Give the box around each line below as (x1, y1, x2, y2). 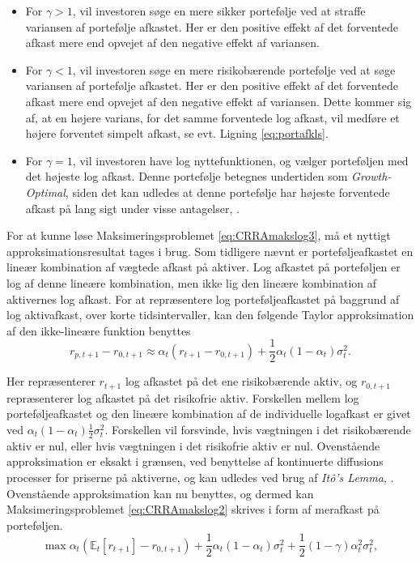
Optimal (25, 183, 66, 200)
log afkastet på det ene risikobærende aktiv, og (125, 373, 358, 390)
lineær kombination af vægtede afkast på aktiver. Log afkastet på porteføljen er (6, 258, 401, 275)
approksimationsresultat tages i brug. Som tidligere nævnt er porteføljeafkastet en (6, 242, 414, 259)
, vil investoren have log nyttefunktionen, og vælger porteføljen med (72, 151, 409, 168)
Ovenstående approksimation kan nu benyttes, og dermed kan (6, 484, 314, 501)
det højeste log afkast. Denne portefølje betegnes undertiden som (25, 168, 348, 185)
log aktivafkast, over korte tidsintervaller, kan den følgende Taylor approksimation (6, 306, 414, 323)
